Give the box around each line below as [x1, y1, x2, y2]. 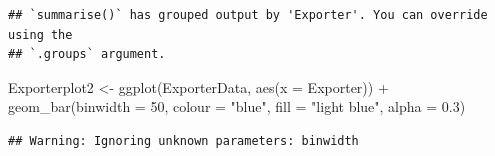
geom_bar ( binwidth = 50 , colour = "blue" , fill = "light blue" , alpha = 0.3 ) [8, 96, 466, 117]
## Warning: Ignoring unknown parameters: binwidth [8, 133, 359, 148]
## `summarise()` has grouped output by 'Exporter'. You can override [8, 8, 488, 22]
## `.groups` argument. [8, 47, 166, 62]
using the [8, 27, 73, 42]
